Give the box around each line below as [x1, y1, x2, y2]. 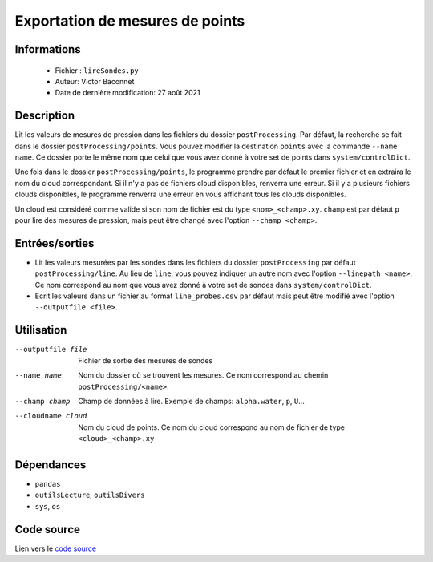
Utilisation [14, 323, 67, 337]
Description [14, 109, 75, 123]
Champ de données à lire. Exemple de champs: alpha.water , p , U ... [78, 396, 305, 406]
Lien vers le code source [14, 544, 96, 553]
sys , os [34, 501, 61, 511]
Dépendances [14, 458, 87, 471]
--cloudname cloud [14, 411, 87, 421]
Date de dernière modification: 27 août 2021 [55, 88, 200, 98]
